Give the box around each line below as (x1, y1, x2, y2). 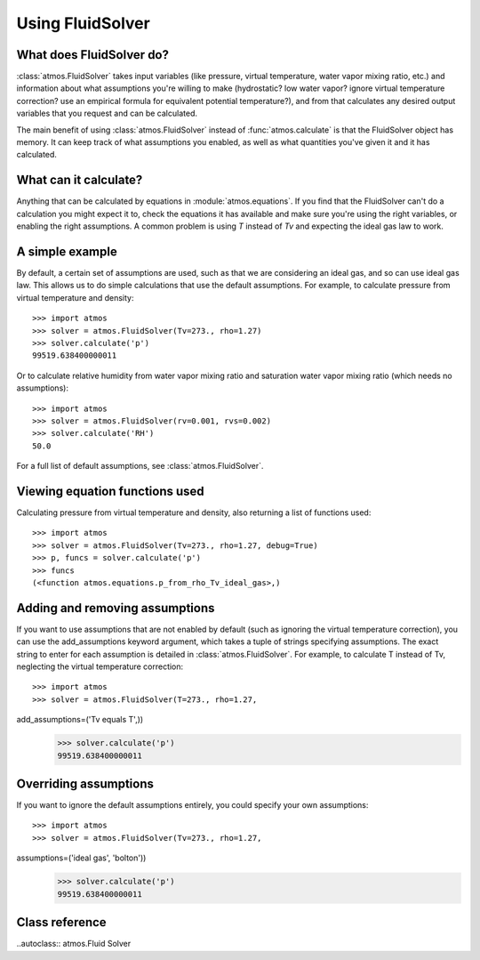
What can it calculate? (16, 173, 143, 188)
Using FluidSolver (16, 13, 150, 33)
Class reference (16, 915, 107, 930)
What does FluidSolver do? (16, 47, 169, 62)
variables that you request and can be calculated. (16, 108, 197, 119)
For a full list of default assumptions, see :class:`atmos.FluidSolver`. (16, 461, 264, 472)
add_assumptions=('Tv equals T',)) (16, 714, 144, 725)
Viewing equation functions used (16, 483, 204, 498)
